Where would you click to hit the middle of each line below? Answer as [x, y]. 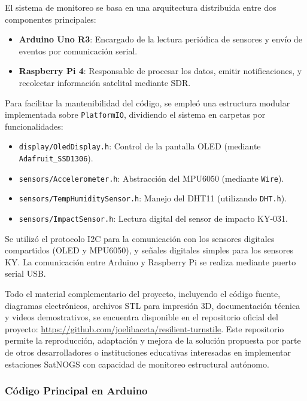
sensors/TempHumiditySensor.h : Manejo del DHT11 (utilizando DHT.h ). [153, 198]
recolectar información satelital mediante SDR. [105, 82]
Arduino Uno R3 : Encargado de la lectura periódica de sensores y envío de [161, 39]
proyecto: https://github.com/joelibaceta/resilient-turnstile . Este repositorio [145, 328]
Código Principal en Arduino [76, 391]
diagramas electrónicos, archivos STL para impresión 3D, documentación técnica [153, 305]
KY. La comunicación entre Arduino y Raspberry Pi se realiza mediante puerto [151, 261]
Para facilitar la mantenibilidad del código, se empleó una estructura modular [148, 102]
